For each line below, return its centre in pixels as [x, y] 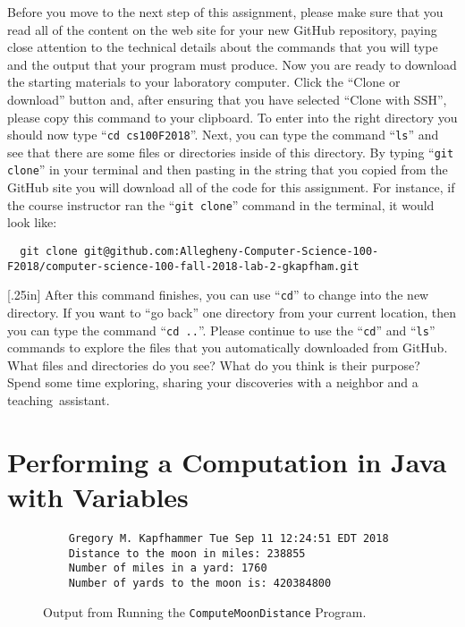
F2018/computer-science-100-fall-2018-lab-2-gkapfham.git [183, 266]
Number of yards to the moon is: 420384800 [200, 583]
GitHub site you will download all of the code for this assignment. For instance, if [231, 187]
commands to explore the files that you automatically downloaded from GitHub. [228, 347]
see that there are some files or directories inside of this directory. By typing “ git [231, 152]
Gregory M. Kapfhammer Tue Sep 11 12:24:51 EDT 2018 [228, 538]
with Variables [98, 496]
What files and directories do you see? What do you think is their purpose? [214, 364]
